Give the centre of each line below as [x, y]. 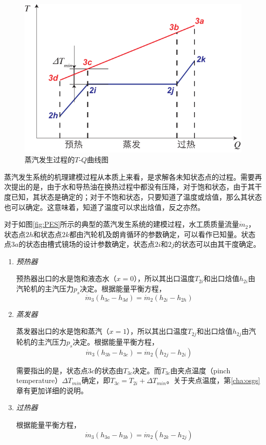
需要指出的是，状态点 [52, 370]
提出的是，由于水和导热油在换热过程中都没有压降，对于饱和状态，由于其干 [136, 187]
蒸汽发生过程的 [50, 160]
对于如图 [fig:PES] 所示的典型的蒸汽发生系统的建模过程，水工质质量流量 [122, 224]
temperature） [39, 380]
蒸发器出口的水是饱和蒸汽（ [63, 331]
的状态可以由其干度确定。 [218, 244]
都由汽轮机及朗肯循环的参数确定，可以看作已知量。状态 [162, 234]
